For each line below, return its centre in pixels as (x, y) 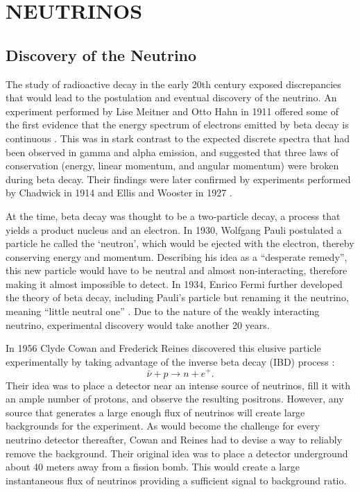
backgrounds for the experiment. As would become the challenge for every (163, 426)
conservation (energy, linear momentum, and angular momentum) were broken (172, 166)
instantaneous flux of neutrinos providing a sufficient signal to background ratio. (176, 480)
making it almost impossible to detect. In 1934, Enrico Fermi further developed (174, 283)
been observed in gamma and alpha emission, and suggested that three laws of (172, 152)
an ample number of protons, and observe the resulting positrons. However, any (175, 399)
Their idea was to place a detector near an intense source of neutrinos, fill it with (178, 385)
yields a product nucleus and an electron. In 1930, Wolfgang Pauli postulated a (174, 229)
